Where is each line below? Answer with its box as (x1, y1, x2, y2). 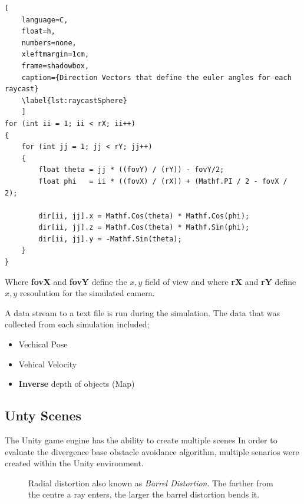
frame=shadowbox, (21, 61, 90, 70)
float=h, (21, 27, 55, 36)
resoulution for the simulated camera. (19, 287, 155, 299)
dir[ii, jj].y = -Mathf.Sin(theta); (38, 234, 182, 243)
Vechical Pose (18, 338, 68, 350)
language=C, (21, 15, 68, 24)
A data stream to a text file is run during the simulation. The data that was (5, 306, 280, 319)
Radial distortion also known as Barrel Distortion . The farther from (28, 476, 273, 489)
